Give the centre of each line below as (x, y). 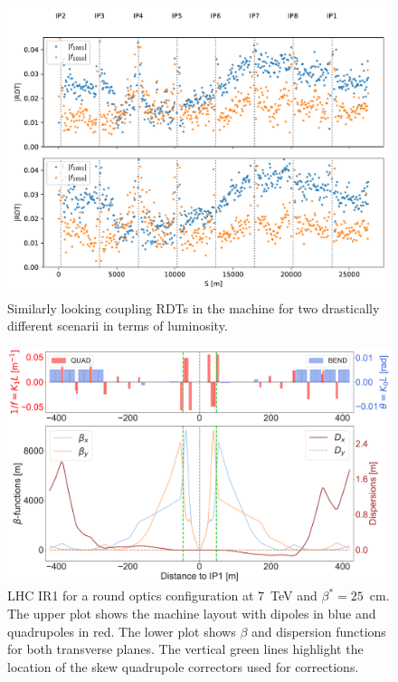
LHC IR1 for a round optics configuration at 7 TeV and (162, 596)
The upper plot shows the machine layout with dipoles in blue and (192, 613)
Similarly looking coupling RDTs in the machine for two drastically (194, 307)
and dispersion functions (319, 631)
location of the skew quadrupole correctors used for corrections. (183, 666)
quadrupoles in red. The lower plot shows (122, 631)
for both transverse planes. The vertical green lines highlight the (185, 649)
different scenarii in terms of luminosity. (118, 326)
